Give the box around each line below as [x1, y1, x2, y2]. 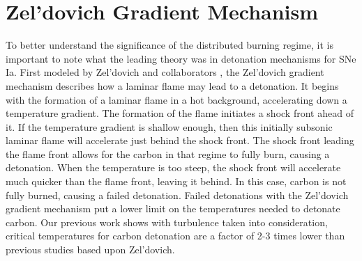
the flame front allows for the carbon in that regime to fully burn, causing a [6, 146, 330, 161]
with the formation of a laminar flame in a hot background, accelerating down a [6, 92, 347, 106]
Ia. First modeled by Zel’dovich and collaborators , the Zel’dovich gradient [6, 65, 324, 79]
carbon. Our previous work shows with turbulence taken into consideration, [6, 214, 328, 229]
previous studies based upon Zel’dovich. [6, 242, 175, 257]
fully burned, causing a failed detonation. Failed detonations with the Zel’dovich [6, 187, 349, 202]
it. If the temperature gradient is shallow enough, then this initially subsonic [6, 119, 333, 134]
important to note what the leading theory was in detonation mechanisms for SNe [6, 51, 356, 65]
